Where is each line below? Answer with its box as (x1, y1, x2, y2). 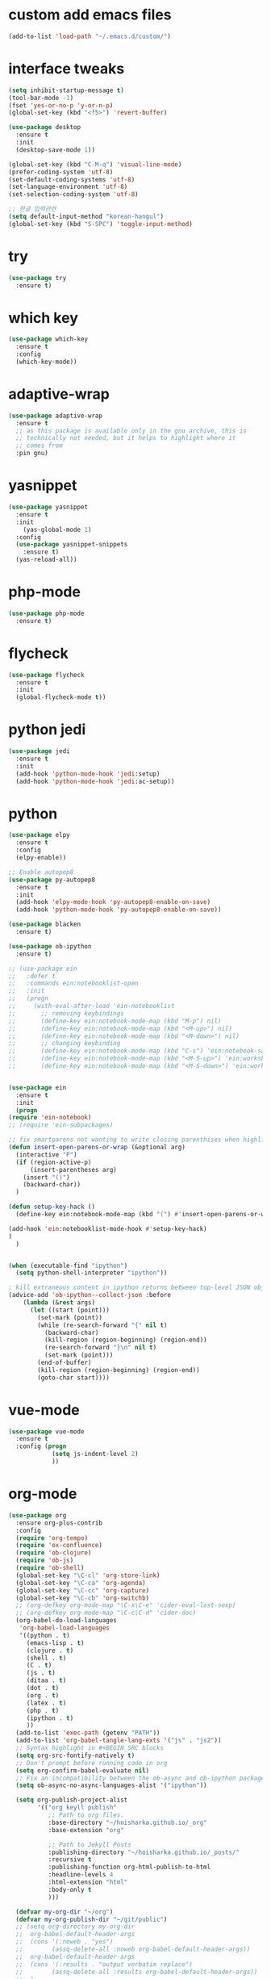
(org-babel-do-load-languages (15, 1617, 117, 1625)
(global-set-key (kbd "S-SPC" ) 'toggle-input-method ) (8, 220, 194, 228)
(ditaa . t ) (26, 1676, 67, 1684)
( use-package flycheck (8, 671, 85, 679)
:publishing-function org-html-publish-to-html (48, 1863, 211, 1872)
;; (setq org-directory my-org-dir (15, 1923, 135, 1931)
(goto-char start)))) (37, 1374, 110, 1382)
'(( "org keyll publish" (37, 1804, 117, 1812)
